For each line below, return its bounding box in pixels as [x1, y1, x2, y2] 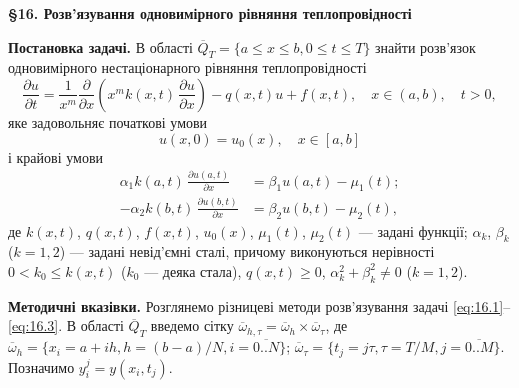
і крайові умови [8, 146, 103, 167]
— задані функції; [358, 220, 468, 241]
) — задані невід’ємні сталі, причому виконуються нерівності [59, 241, 435, 262]
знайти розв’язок [375, 36, 476, 57]
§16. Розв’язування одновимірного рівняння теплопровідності [8, 3, 412, 23]
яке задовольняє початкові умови [8, 111, 208, 132]
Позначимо [8, 356, 75, 377]
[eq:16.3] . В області [8, 315, 124, 336]
